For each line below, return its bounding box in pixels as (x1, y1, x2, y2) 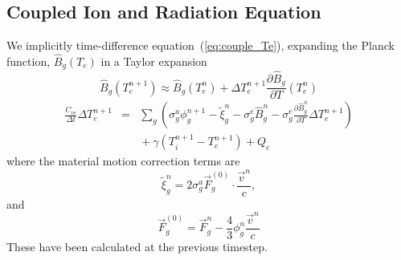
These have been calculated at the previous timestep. (6, 238, 268, 254)
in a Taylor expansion (100, 53, 207, 70)
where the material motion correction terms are (6, 152, 240, 169)
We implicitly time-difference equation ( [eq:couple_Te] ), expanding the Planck (6, 37, 395, 54)
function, (6, 53, 51, 70)
